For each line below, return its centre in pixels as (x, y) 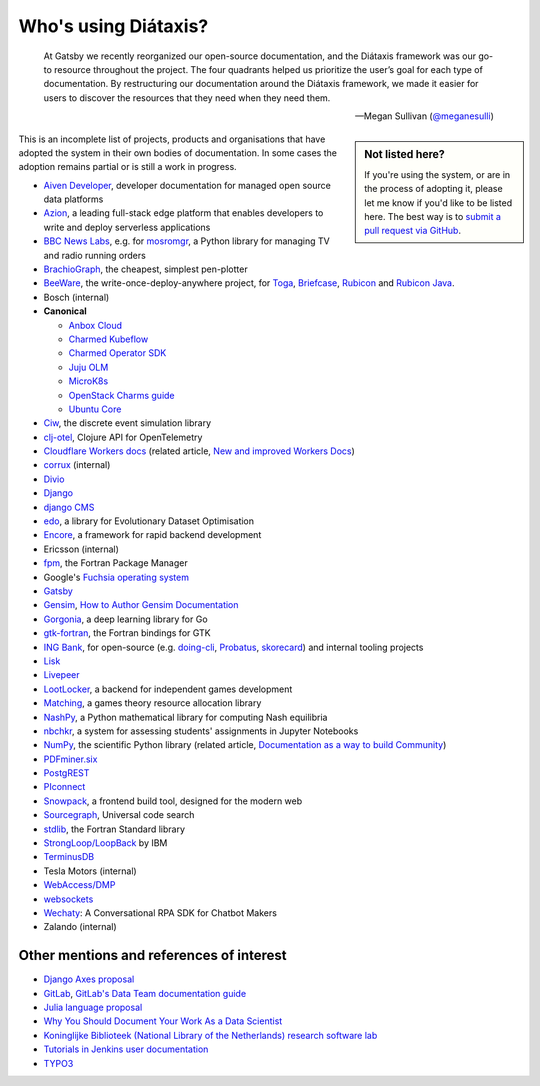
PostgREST (66, 773)
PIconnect (64, 787)
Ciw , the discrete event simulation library (127, 423)
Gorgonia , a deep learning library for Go (126, 619)
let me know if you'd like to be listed (438, 202)
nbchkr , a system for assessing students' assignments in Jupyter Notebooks (201, 731)
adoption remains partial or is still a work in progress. (127, 167)
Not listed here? (404, 154)
